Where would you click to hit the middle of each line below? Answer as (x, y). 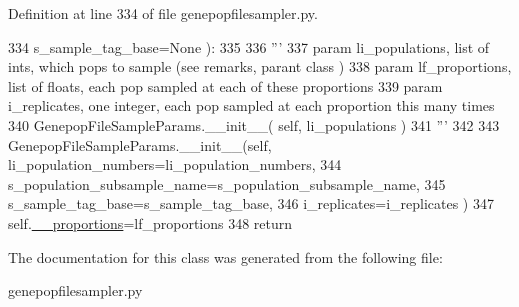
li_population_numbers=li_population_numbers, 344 (175, 164)
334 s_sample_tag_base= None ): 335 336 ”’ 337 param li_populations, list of (249, 46)
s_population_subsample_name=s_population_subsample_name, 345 (227, 183)
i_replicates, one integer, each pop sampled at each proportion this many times (251, 105)
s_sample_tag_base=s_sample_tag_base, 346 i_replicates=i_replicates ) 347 (251, 203)
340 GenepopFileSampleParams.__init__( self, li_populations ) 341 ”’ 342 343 (254, 124)
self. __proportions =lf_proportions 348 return (150, 222)
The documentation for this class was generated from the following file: (225, 256)
